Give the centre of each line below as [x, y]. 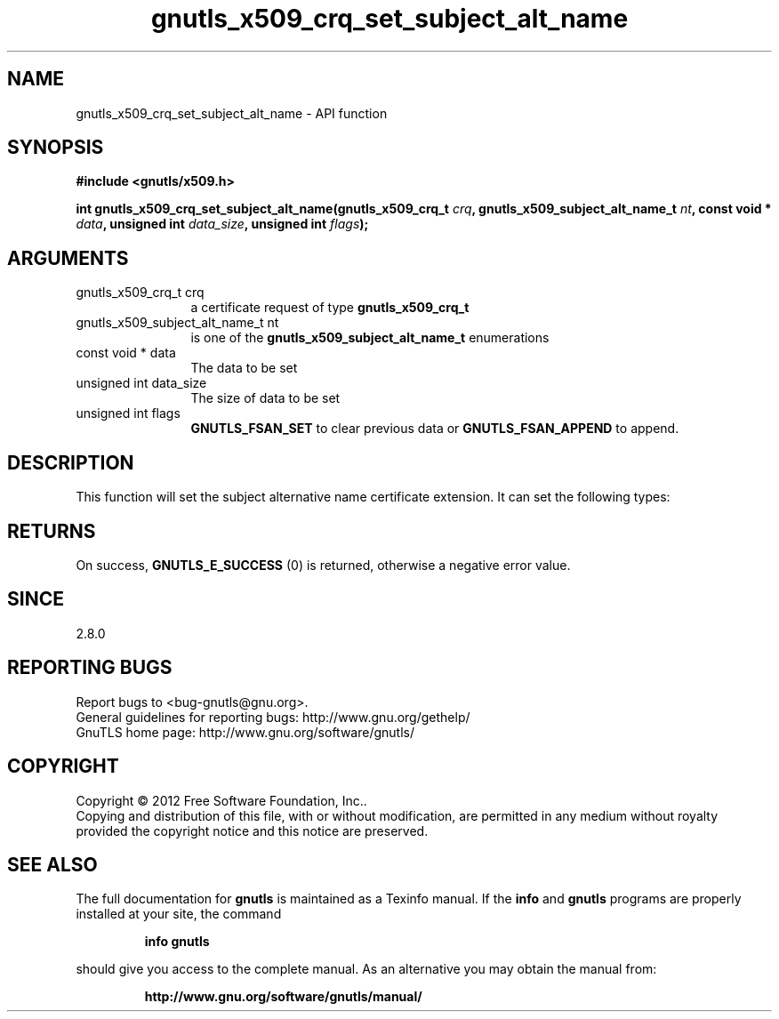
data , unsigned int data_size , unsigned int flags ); [222, 224]
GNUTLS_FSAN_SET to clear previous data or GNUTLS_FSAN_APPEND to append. [435, 429]
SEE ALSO [52, 864]
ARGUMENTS [68, 258]
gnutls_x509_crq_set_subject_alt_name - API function [232, 113]
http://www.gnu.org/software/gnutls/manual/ [283, 997]
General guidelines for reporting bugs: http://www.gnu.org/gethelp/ [273, 717]
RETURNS [52, 531]
